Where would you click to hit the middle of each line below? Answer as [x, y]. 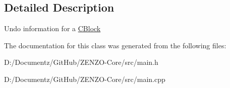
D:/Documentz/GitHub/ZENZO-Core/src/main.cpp [85, 79]
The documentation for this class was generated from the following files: [115, 45]
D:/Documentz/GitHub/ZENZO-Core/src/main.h [81, 62]
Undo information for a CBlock [52, 28]
